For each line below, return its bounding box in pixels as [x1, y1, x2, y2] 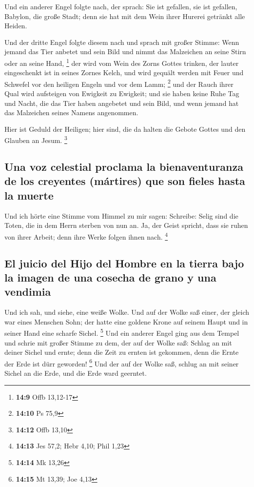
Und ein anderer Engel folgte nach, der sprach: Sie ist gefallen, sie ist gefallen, [4, 1, 237, 11]
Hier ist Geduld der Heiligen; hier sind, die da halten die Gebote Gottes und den [4, 123, 246, 134]
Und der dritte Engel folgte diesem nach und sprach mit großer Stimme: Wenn [4, 37, 239, 47]
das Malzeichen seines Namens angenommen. [4, 107, 138, 118]
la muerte [4, 187, 54, 203]
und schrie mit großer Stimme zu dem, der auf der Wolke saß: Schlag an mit [4, 337, 232, 347]
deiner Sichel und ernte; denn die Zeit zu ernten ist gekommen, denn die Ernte [4, 347, 239, 357]
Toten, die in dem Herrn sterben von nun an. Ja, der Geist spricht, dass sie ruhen [4, 220, 248, 230]
